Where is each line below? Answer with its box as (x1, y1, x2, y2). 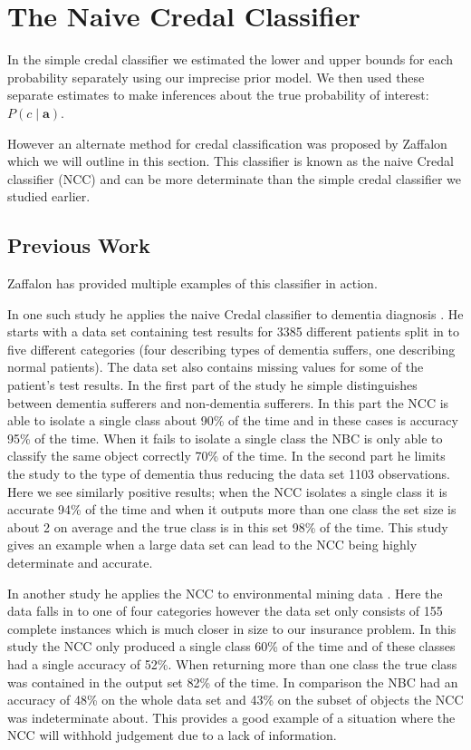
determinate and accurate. (7, 552, 153, 571)
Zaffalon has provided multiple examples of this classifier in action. (7, 274, 378, 293)
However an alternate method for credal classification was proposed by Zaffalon (7, 133, 447, 152)
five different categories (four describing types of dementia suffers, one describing (7, 339, 456, 358)
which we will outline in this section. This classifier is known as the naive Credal (7, 151, 454, 170)
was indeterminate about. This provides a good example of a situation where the (7, 707, 456, 726)
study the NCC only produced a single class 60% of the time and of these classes (7, 637, 456, 656)
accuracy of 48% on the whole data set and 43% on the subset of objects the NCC (7, 690, 464, 709)
